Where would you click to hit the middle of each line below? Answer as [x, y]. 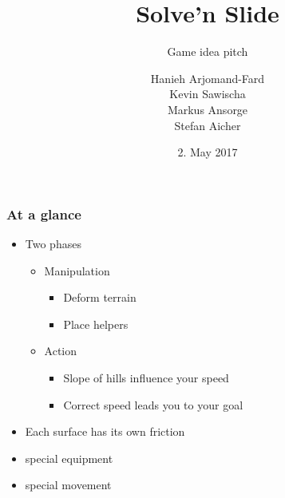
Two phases [53, 243]
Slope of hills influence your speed [146, 377]
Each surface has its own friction [105, 431]
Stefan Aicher [208, 125]
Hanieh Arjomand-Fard [208, 78]
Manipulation [77, 270]
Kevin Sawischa [208, 94]
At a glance [44, 213]
